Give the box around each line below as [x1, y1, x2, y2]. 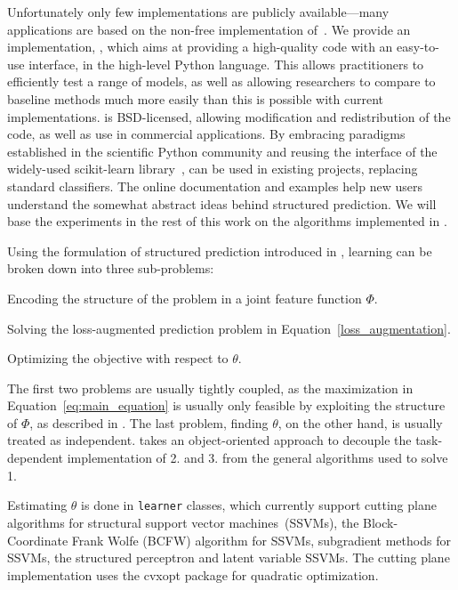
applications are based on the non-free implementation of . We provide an [7, 20, 411, 38]
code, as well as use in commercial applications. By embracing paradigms [7, 125, 406, 143]
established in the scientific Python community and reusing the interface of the [7, 141, 438, 160]
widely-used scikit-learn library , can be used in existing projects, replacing [7, 159, 418, 178]
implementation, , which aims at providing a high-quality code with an [7, 37, 393, 56]
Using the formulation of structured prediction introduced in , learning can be [7, 241, 432, 260]
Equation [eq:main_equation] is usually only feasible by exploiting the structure [7, 396, 446, 415]
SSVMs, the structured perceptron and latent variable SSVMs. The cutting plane [7, 548, 450, 567]
